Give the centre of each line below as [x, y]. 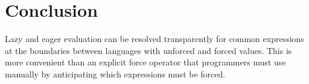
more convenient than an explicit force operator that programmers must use [145, 62]
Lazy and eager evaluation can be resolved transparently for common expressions [154, 39]
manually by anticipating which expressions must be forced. [115, 73]
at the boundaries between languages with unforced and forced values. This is [148, 50]
